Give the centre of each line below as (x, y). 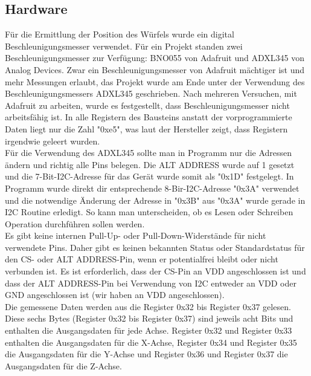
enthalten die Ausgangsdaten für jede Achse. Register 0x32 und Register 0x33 (149, 330)
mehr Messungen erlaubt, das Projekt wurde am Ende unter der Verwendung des (155, 81)
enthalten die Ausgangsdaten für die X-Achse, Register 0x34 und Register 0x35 (151, 342)
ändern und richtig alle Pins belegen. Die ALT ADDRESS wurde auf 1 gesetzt (150, 164)
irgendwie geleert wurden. (53, 141)
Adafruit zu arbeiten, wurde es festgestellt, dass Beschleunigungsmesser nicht (147, 105)
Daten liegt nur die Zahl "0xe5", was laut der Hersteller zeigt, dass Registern (146, 128)
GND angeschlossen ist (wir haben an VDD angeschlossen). (115, 295)
